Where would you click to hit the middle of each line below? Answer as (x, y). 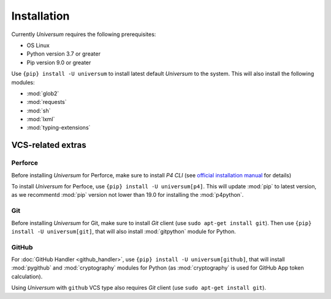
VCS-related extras (49, 145)
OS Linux (38, 45)
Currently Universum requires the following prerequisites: (84, 34)
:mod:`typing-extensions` (59, 128)
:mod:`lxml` (41, 119)
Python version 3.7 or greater (64, 54)
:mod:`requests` (47, 102)
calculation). (27, 276)
